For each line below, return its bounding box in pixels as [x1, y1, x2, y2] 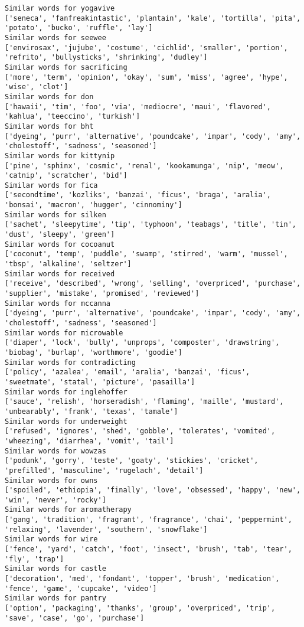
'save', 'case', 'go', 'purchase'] [5, 613, 145, 622]
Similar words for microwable [5, 328, 123, 337]
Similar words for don [5, 92, 94, 101]
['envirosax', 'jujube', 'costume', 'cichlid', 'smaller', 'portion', [5, 43, 288, 52]
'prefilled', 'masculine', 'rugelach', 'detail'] [5, 466, 204, 475]
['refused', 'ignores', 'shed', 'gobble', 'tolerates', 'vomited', [5, 427, 276, 436]
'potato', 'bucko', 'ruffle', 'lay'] [5, 24, 153, 32]
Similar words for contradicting [5, 358, 136, 367]
